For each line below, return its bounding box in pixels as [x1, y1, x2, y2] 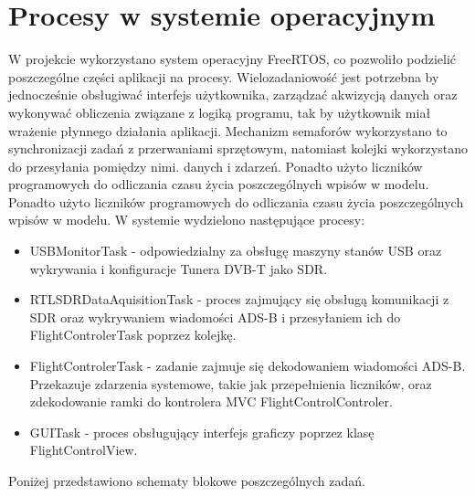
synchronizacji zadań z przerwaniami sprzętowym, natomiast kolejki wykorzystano [8, 139, 468, 158]
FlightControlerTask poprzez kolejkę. [29, 325, 237, 344]
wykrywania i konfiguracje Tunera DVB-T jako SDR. [29, 259, 328, 278]
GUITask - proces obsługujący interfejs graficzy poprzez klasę [29, 422, 375, 441]
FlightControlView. [29, 440, 138, 459]
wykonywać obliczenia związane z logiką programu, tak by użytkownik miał [8, 102, 431, 121]
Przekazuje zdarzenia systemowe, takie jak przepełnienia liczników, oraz [29, 374, 432, 393]
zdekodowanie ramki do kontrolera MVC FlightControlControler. [29, 392, 393, 411]
